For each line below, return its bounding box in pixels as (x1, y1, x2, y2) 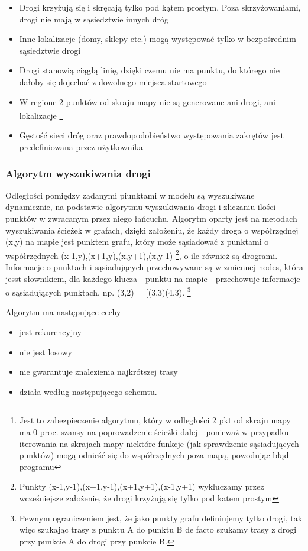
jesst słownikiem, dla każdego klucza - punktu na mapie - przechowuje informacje (5, 272, 300, 284)
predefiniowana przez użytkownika (19, 141, 143, 153)
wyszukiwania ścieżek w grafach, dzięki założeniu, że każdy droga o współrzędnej (5, 223, 299, 236)
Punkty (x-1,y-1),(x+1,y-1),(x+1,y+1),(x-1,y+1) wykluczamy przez (19, 480, 264, 492)
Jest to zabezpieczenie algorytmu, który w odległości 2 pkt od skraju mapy (19, 414, 291, 426)
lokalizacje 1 (19, 108, 63, 121)
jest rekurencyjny (19, 326, 82, 338)
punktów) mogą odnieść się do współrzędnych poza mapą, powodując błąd (19, 449, 289, 461)
